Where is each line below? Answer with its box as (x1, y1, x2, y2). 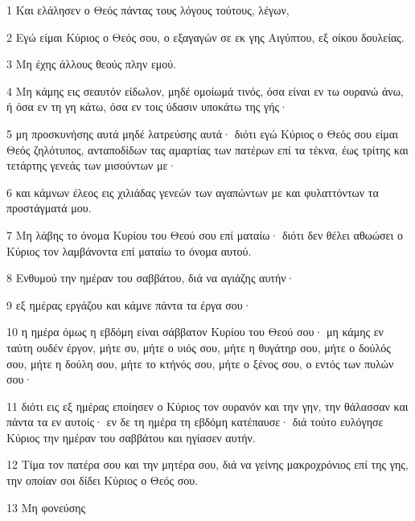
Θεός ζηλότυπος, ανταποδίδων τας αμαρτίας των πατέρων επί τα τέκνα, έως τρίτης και (6, 141, 409, 158)
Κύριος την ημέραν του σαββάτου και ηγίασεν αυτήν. (6, 429, 256, 445)
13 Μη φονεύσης (6, 498, 86, 515)
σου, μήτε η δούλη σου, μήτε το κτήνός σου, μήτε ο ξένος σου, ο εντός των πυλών (6, 355, 394, 371)
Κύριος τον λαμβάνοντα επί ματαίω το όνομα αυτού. (6, 242, 252, 259)
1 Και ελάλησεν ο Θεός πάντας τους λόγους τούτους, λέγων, (6, 2, 290, 18)
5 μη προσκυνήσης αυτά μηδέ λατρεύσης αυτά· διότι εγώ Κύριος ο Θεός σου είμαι (6, 125, 398, 142)
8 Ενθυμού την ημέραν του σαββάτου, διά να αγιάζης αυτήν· (6, 269, 295, 286)
